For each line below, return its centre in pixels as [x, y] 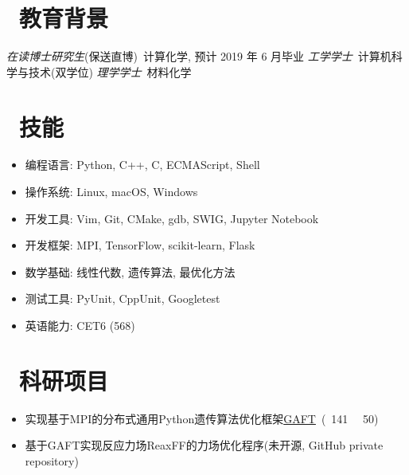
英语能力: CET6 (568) [80, 325]
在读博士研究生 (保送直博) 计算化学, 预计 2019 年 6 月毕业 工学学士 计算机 [199, 56]
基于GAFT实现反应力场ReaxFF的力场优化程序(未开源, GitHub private [204, 445]
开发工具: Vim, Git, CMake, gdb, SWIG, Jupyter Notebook [172, 218]
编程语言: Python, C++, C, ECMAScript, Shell [142, 165]
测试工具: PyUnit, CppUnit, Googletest [123, 298]
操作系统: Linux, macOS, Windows [111, 192]
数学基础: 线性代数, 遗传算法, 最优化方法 [130, 271]
